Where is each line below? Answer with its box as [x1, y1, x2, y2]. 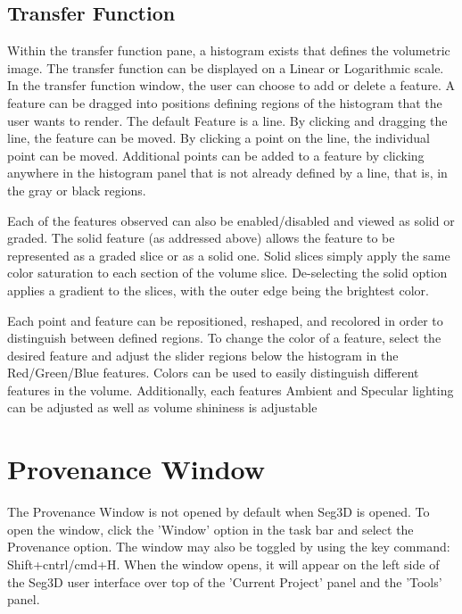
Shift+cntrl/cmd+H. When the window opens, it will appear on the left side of [7, 554, 440, 573]
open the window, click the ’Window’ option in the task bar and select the [7, 519, 414, 538]
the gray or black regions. [7, 180, 146, 199]
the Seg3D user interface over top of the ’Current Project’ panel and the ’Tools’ [7, 572, 442, 591]
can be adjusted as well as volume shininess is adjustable [7, 398, 318, 417]
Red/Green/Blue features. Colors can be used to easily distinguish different [7, 363, 419, 382]
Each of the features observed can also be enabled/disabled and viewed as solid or [7, 211, 455, 229]
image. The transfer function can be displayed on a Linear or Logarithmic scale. [7, 58, 444, 77]
